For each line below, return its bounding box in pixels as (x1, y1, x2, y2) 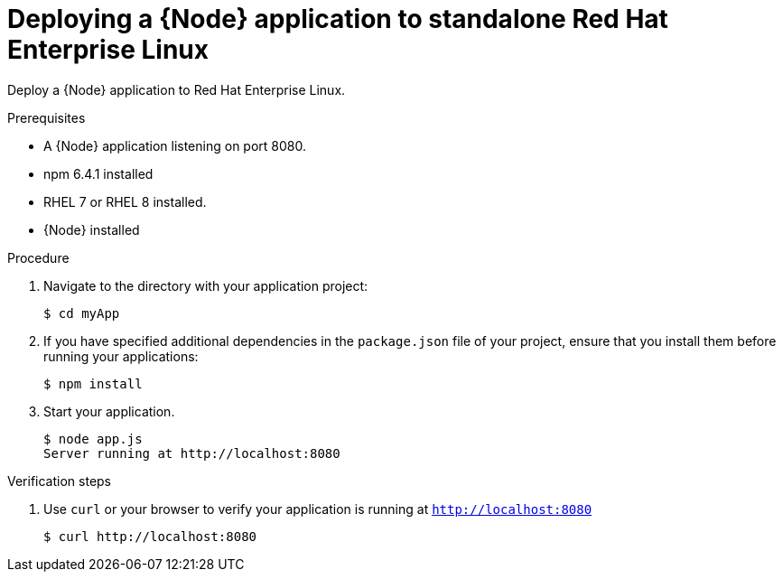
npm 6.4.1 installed (43, 165, 154, 182)
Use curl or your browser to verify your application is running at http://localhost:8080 (43, 500, 592, 517)
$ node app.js (43, 431, 143, 446)
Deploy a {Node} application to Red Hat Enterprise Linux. (7, 81, 346, 98)
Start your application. (43, 403, 175, 419)
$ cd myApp (43, 305, 120, 321)
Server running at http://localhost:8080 (43, 445, 340, 461)
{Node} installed (43, 221, 140, 238)
